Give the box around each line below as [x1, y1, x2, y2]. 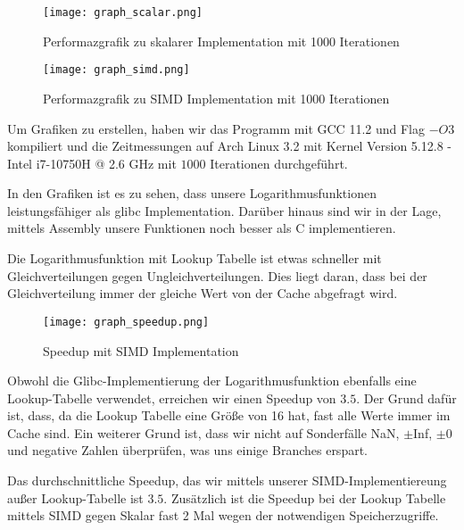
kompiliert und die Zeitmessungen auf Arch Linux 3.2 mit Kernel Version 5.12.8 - [7, 137, 452, 155]
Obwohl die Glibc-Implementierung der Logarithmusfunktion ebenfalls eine [7, 371, 417, 390]
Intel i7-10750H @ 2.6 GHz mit [7, 153, 177, 172]
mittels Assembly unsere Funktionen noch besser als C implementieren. [7, 219, 396, 237]
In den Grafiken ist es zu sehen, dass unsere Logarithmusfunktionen [7, 184, 377, 203]
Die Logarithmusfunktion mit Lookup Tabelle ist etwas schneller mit [7, 249, 382, 268]
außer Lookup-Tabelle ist [7, 488, 144, 507]
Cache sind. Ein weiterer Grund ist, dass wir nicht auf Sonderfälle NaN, [7, 423, 400, 442]
